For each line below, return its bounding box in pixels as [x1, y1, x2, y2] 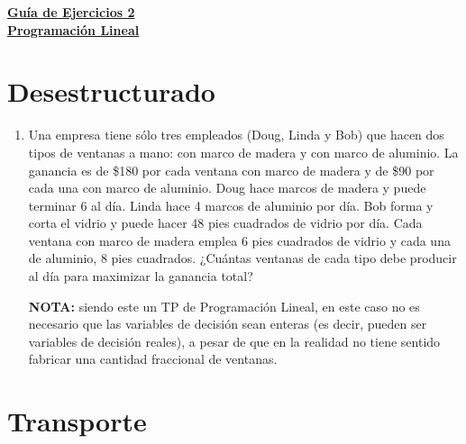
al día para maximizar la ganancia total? [28, 267, 253, 285]
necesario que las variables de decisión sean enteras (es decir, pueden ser [28, 314, 427, 333]
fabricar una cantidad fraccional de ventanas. [28, 349, 278, 368]
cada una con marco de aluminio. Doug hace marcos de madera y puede [28, 178, 426, 197]
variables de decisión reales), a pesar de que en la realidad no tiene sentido [28, 331, 441, 350]
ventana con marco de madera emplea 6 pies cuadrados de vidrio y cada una [28, 231, 451, 249]
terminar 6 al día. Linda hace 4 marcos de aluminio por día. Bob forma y [28, 195, 434, 214]
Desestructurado [7, 73, 215, 110]
